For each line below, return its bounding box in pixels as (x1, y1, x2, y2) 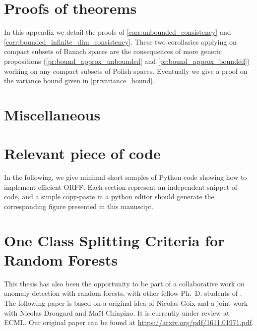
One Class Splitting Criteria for (4, 230, 225, 250)
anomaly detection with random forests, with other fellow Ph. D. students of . (4, 288, 242, 298)
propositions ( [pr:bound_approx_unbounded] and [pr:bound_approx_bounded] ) (4, 55, 250, 66)
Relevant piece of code (4, 143, 161, 164)
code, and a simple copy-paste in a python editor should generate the (4, 191, 214, 202)
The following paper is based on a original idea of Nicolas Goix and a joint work (4, 298, 248, 308)
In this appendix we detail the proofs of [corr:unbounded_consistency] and (4, 27, 231, 37)
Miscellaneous (4, 104, 101, 124)
